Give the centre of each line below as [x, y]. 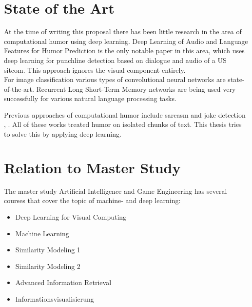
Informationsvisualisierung [55, 298]
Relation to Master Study [92, 167]
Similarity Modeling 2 [48, 266]
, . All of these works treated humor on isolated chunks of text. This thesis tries [123, 124]
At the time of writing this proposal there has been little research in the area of [123, 31]
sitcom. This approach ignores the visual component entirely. [95, 70]
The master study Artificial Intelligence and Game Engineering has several [116, 191]
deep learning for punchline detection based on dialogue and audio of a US [115, 60]
